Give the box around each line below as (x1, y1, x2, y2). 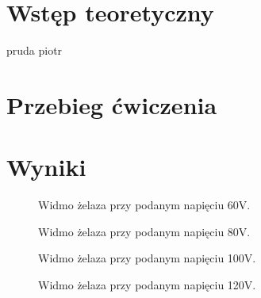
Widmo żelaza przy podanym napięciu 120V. (38, 277, 256, 292)
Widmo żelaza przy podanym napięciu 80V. (38, 223, 251, 239)
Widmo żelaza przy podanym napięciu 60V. (38, 197, 251, 213)
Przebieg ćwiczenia (6, 88, 217, 120)
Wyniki (6, 151, 86, 183)
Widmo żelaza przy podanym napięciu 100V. (38, 250, 256, 266)
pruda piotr (6, 42, 63, 59)
